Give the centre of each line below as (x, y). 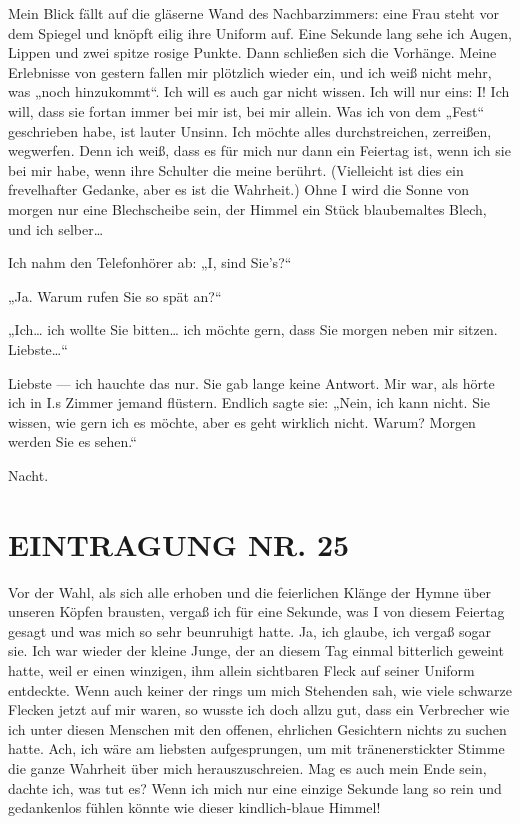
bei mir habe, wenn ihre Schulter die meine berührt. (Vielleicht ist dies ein (236, 169)
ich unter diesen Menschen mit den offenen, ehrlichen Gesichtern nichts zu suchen (257, 728)
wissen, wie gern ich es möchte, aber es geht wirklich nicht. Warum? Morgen (242, 421)
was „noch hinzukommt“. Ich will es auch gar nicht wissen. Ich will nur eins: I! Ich (259, 91)
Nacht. (28, 474)
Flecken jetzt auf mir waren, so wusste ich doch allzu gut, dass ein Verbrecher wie (259, 709)
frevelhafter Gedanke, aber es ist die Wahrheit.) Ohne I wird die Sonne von (238, 189)
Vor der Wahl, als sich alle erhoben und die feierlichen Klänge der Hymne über (250, 591)
